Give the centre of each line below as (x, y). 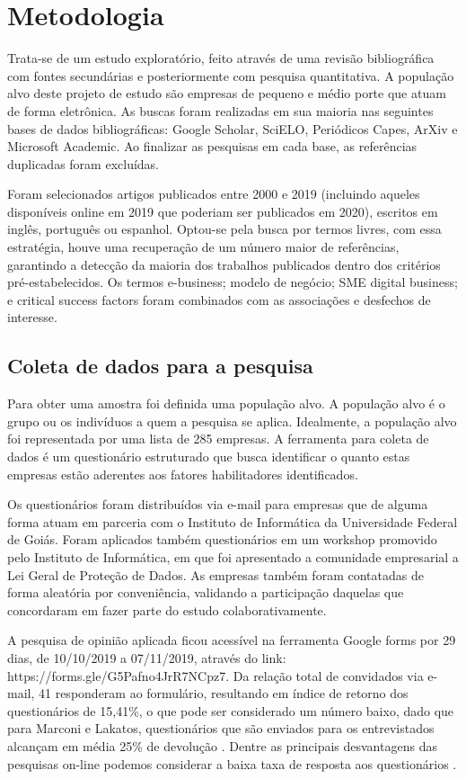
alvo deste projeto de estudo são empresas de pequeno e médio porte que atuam (227, 93)
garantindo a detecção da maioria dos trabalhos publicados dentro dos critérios (224, 264)
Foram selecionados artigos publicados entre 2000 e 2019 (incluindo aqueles (214, 194)
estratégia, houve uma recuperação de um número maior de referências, (203, 247)
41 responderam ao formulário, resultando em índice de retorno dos (223, 693)
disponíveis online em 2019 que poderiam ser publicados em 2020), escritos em (223, 211)
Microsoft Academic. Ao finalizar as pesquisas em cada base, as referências (212, 146)
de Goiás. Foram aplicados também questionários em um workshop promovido (222, 539)
